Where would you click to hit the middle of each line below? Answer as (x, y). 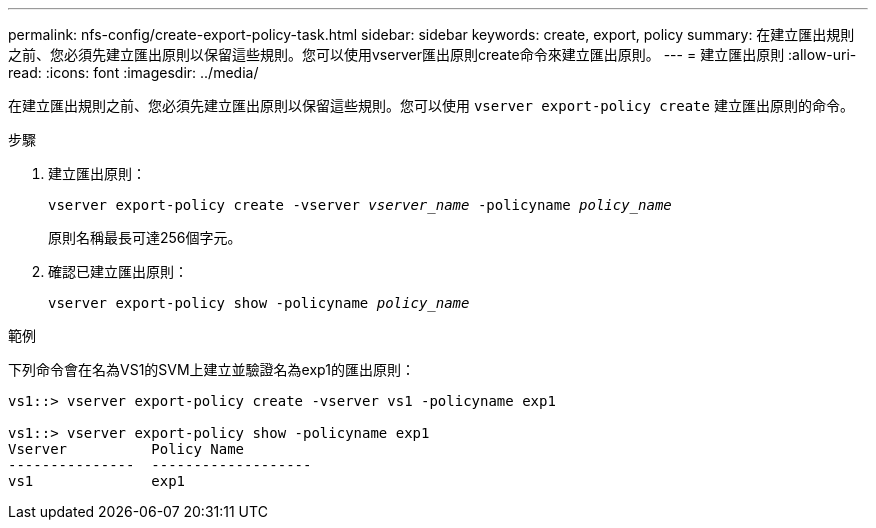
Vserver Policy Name (126, 449)
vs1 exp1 (97, 481)
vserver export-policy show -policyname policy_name (259, 303)
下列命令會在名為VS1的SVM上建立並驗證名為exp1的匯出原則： (211, 369)
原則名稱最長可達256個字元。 (145, 237)
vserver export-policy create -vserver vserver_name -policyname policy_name (360, 205)
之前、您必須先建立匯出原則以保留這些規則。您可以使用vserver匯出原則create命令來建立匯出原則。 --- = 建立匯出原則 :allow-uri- (432, 54)
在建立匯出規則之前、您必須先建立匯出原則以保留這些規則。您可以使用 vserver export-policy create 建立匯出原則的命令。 (431, 105)
